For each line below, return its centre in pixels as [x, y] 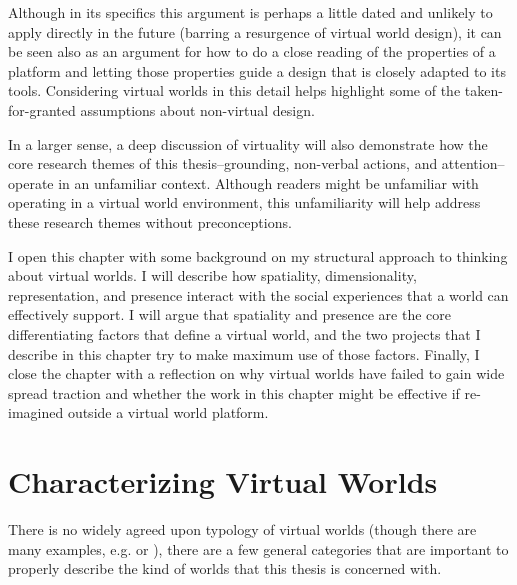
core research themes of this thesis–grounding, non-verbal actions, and [223, 163]
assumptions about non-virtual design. [197, 109]
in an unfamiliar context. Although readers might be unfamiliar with [268, 182]
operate [31, 182]
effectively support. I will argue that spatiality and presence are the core [229, 314]
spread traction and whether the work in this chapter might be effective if [234, 392]
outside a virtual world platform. [168, 412]
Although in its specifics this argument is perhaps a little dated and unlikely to [250, 12]
